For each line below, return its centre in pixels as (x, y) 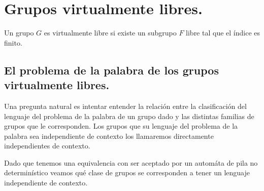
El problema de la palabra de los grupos (111, 70)
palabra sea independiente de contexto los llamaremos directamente (109, 136)
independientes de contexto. (47, 146)
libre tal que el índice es (223, 33)
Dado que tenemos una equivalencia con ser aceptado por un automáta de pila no (131, 162)
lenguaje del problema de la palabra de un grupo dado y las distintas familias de (129, 116)
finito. (13, 42)
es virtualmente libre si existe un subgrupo (110, 33)
